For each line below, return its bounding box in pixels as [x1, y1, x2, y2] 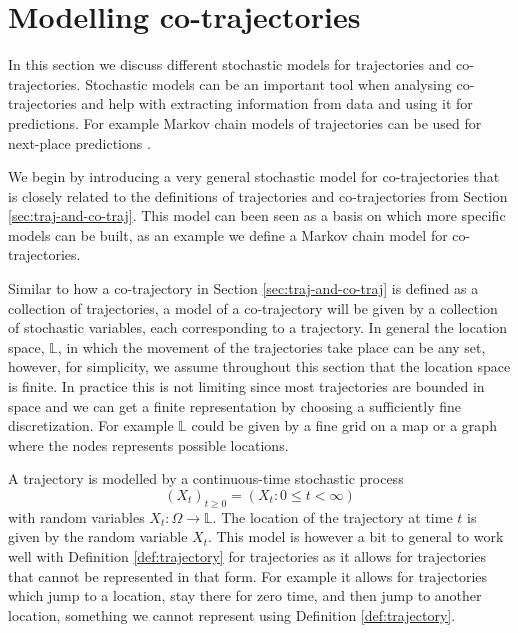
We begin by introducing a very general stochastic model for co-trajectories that [8, 166, 500, 187]
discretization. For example [8, 415, 174, 436]
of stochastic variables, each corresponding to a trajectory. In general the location [8, 317, 508, 338]
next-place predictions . [8, 132, 151, 153]
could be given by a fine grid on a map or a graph [191, 415, 497, 436]
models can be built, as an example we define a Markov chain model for [8, 224, 448, 245]
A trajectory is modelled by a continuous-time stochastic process [8, 468, 404, 489]
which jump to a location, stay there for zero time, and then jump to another [8, 585, 482, 606]
